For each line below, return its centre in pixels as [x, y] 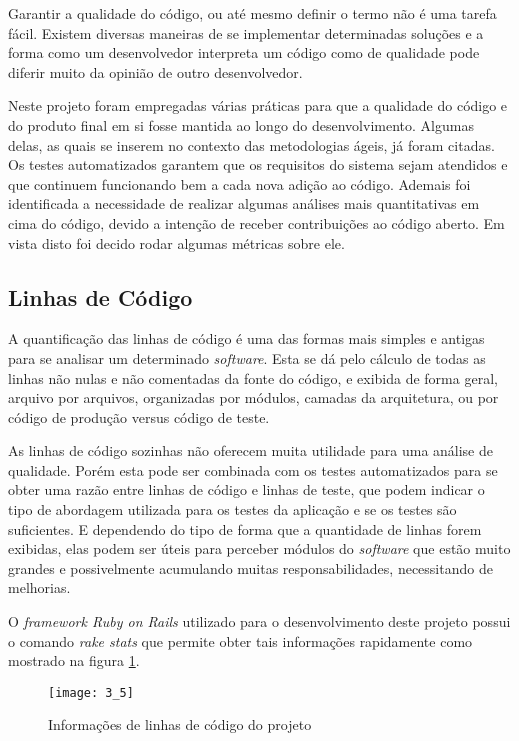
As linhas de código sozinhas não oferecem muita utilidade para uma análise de [250, 450]
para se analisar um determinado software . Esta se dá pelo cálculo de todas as [247, 357]
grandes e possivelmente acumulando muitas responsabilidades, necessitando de [250, 567]
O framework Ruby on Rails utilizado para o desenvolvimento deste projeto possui [259, 621]
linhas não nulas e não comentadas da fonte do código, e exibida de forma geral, [253, 377]
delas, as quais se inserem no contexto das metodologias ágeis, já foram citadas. [251, 144]
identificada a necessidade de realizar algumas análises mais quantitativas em [244, 203]
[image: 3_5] [91, 692]
